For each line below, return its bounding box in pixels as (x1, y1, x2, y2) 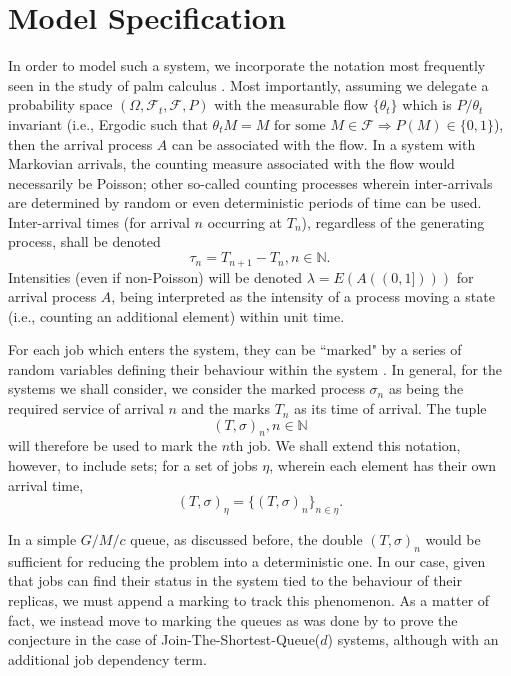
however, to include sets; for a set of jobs (8, 455, 258, 476)
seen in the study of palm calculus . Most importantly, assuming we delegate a (8, 74, 489, 95)
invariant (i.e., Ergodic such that (8, 113, 208, 134)
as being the (388, 378, 464, 399)
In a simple (8, 529, 77, 550)
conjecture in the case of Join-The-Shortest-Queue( (8, 629, 321, 650)
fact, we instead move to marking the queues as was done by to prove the (8, 609, 458, 630)
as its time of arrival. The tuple (294, 398, 487, 419)
